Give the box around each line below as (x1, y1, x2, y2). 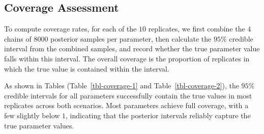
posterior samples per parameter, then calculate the (50, 33, 212, 44)
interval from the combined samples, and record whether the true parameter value (4, 43, 260, 54)
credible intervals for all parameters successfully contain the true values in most (4, 90, 252, 100)
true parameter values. (4, 120, 74, 130)
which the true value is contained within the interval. (4, 63, 169, 74)
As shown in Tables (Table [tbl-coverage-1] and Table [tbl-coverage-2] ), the (4, 80, 239, 91)
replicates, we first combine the (148, 23, 245, 34)
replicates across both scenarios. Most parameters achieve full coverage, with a (4, 100, 249, 111)
